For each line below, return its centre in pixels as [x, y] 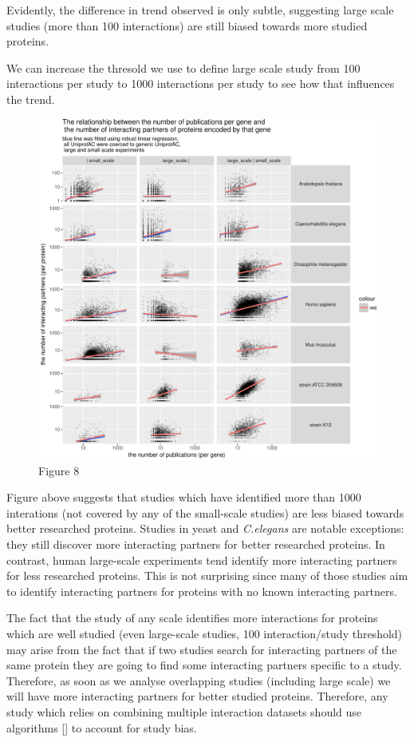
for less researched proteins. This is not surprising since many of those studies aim [207, 575]
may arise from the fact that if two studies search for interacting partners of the [202, 649]
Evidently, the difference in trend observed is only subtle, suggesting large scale [200, 10]
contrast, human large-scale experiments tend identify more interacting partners [202, 559]
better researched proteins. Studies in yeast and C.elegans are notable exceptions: [205, 528]
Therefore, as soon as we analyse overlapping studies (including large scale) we [199, 680]
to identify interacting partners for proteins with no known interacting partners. [202, 591]
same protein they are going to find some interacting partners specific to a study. [204, 665]
